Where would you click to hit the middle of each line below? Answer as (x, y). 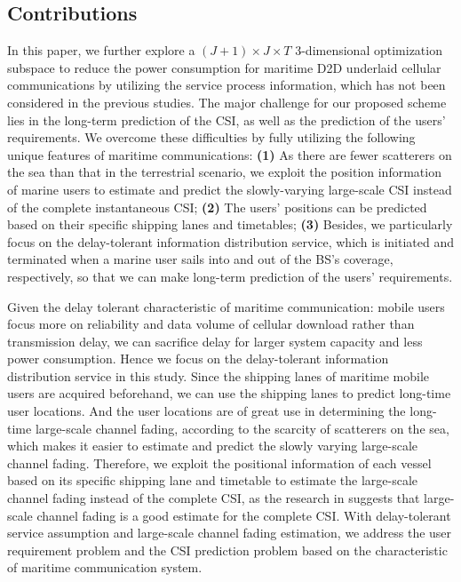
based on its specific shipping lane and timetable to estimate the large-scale (213, 480)
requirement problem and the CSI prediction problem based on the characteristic (227, 550)
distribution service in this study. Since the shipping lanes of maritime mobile (219, 375)
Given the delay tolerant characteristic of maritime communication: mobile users (226, 306)
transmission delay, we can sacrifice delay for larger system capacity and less (215, 341)
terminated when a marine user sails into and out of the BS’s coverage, (200, 259)
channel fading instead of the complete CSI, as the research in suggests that (214, 498)
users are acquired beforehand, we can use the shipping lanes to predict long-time (229, 393)
